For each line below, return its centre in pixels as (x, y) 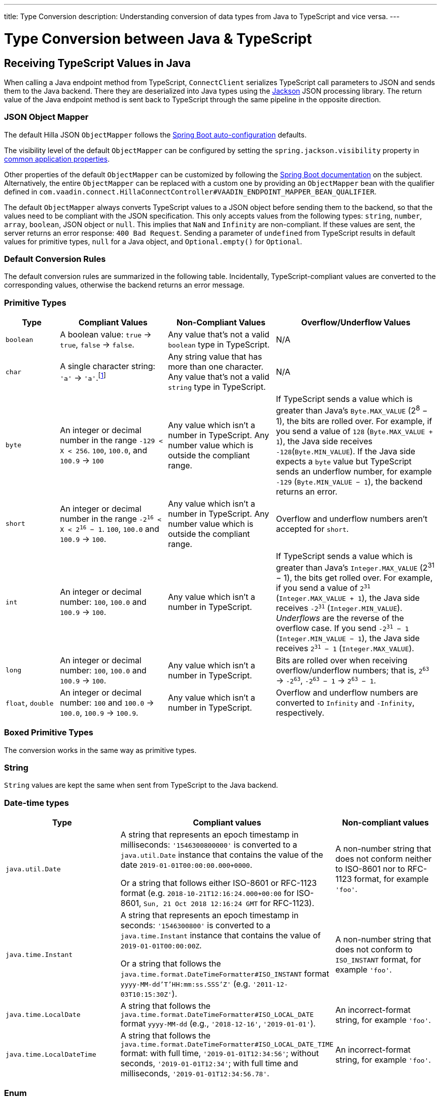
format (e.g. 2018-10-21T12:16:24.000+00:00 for (207, 893)
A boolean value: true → (106, 335)
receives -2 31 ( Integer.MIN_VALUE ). (339, 608)
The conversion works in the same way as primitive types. (100, 750)
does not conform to (374, 950)
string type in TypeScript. (217, 387)
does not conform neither (384, 859)
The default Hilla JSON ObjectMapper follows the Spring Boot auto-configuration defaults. (155, 134)
